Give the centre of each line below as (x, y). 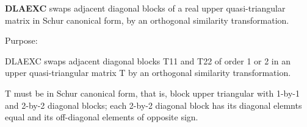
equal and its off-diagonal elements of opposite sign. (102, 117)
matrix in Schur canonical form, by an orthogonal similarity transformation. (147, 20)
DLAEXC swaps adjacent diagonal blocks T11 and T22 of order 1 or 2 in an (148, 60)
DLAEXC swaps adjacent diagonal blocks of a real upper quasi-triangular (145, 8)
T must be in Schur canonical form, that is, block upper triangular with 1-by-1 (152, 93)
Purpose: (21, 40)
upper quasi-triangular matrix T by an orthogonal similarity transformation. (148, 73)
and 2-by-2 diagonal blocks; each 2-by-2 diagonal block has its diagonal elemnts (153, 105)
